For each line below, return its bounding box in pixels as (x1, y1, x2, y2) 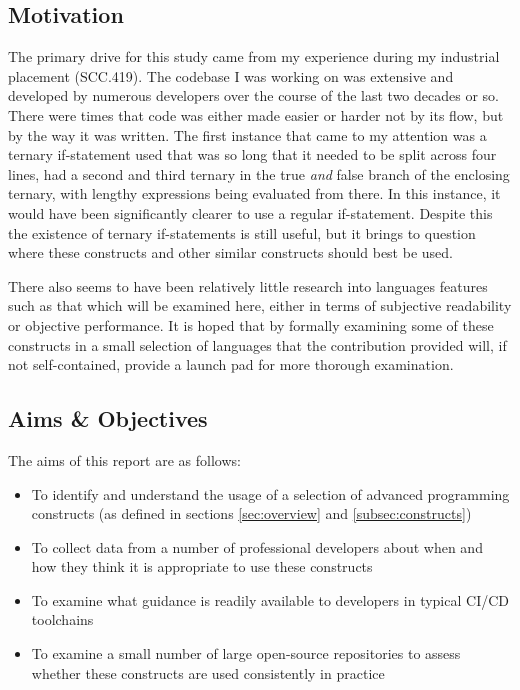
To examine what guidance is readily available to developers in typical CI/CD (31, 589, 509, 610)
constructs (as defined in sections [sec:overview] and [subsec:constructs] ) (31, 503, 472, 524)
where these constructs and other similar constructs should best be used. (8, 242, 453, 263)
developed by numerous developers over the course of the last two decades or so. (8, 85, 499, 106)
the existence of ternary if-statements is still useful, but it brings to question (8, 222, 476, 243)
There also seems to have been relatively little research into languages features (8, 275, 488, 296)
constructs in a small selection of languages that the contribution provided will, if (8, 334, 507, 355)
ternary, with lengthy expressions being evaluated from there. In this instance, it (8, 183, 501, 204)
